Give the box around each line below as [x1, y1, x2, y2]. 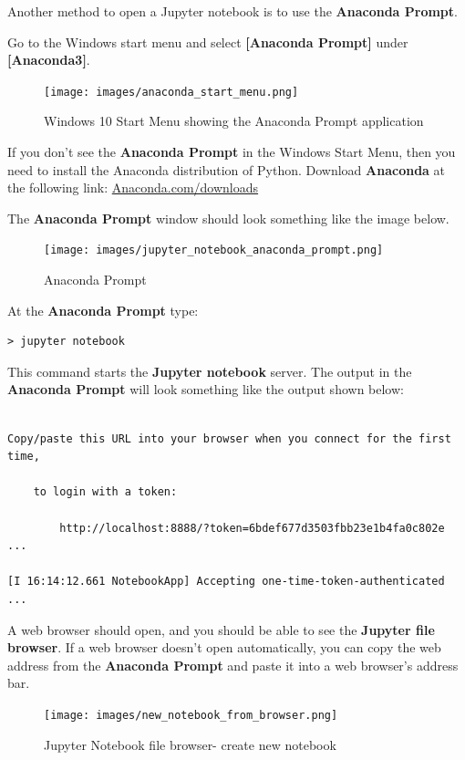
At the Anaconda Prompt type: [7, 300, 199, 319]
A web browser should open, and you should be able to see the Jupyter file [7, 619, 435, 639]
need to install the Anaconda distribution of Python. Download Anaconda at [7, 160, 446, 179]
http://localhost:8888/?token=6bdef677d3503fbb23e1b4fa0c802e [59, 521, 445, 535]
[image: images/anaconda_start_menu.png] [44, 85, 299, 99]
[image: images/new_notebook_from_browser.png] [44, 708, 338, 722]
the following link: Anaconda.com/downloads [7, 178, 259, 197]
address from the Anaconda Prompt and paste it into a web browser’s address [7, 655, 459, 674]
